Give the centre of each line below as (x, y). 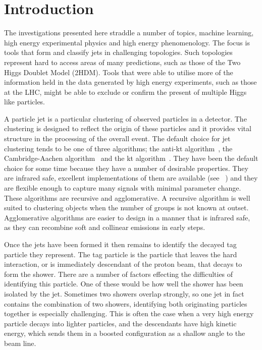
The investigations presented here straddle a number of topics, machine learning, (129, 33)
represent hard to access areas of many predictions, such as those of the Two (122, 62)
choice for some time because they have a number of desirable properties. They (126, 168)
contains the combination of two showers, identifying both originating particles (126, 303)
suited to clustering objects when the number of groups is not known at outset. (126, 208)
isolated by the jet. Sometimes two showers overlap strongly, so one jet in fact (124, 293)
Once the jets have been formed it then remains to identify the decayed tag (120, 244)
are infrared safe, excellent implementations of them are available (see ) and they (131, 178)
